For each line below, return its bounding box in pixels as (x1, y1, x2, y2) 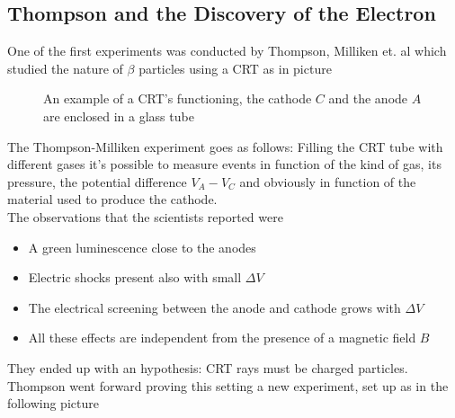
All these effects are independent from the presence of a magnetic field (28, 328, 416, 347)
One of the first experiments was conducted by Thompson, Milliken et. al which (7, 41, 447, 60)
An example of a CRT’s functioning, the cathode (43, 89, 312, 108)
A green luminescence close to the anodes (28, 237, 256, 256)
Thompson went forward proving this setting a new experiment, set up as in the (7, 376, 449, 395)
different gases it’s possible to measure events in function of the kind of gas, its (7, 155, 442, 173)
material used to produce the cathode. (7, 190, 218, 209)
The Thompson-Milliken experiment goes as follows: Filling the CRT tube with (7, 137, 443, 156)
